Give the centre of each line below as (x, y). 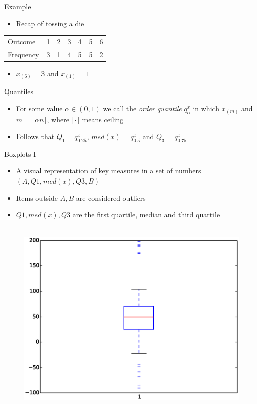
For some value (39, 108)
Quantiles (19, 91)
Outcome (22, 41)
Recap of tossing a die (50, 23)
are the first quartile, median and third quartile (146, 215)
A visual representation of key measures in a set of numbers (109, 171)
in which (206, 108)
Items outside (37, 197)
